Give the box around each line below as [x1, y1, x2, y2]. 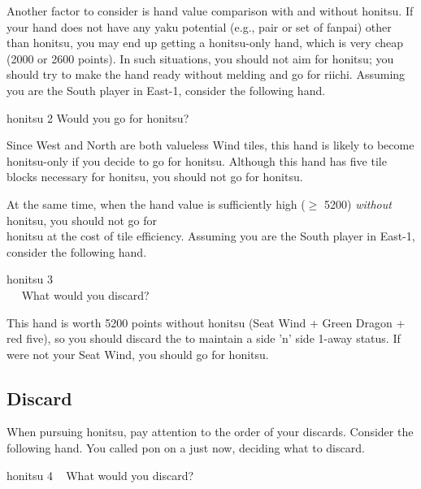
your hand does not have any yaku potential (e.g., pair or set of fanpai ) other [7, 18, 392, 35]
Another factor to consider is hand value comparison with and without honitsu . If [7, 2, 414, 19]
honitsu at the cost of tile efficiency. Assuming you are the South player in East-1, [7, 227, 415, 244]
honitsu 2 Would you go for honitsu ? [7, 109, 189, 126]
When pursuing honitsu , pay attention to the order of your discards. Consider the [7, 423, 414, 440]
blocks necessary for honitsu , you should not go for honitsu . [7, 168, 303, 185]
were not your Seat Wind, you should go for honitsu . [7, 345, 269, 362]
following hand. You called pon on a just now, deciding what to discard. [7, 439, 365, 457]
